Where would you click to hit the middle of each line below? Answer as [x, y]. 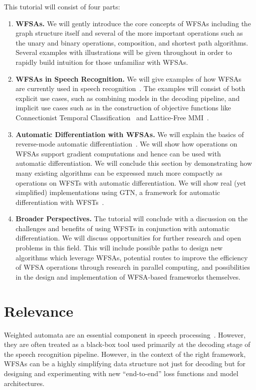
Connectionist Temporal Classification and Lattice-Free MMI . [112, 117]
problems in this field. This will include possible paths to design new [119, 248]
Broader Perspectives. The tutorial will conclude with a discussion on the [131, 219]
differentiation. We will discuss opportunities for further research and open [128, 238]
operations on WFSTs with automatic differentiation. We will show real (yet [131, 182]
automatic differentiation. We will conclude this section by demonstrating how [134, 163]
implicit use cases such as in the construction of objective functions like [123, 108]
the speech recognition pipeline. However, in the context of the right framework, [125, 354]
